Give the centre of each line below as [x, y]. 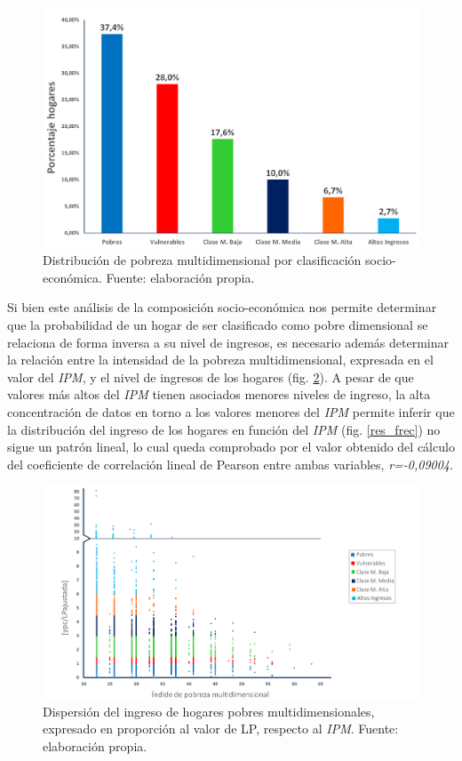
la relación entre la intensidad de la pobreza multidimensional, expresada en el [220, 360]
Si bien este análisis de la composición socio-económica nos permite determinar [222, 307]
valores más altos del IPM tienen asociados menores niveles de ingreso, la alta [219, 394]
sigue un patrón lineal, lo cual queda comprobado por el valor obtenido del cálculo [231, 447]
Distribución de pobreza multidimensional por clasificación [202, 260]
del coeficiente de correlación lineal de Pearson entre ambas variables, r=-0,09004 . [230, 464]
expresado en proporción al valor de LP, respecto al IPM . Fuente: [221, 729]
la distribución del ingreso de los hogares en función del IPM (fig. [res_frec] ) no [224, 429]
